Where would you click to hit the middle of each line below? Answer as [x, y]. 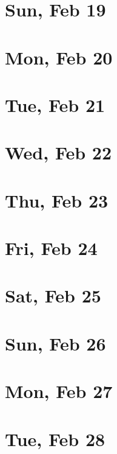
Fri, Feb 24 [51, 248]
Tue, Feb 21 [55, 104]
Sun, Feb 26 [55, 343]
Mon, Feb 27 [59, 391]
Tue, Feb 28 [55, 438]
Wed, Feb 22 [59, 152]
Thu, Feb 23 [57, 200]
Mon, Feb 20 [59, 57]
